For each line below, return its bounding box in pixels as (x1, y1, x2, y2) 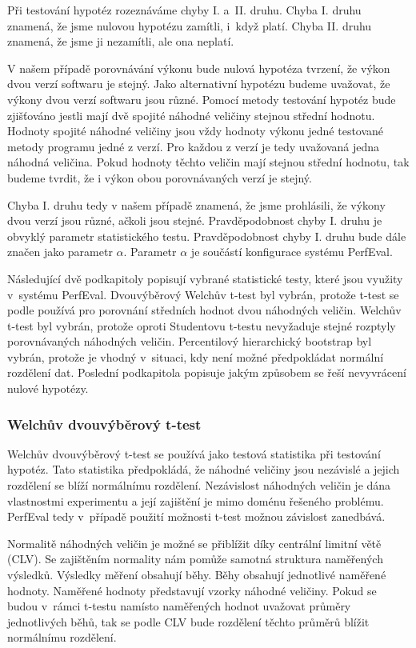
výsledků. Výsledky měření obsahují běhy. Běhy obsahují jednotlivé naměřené (7, 566, 386, 583)
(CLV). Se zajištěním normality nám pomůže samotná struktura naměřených (7, 550, 383, 567)
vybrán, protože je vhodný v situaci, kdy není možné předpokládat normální (7, 348, 384, 365)
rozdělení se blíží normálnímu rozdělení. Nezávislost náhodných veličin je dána (7, 477, 391, 494)
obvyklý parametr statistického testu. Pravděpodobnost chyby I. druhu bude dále (7, 227, 406, 244)
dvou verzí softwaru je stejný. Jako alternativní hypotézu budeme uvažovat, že (7, 75, 390, 92)
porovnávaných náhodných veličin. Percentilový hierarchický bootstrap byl (7, 333, 372, 350)
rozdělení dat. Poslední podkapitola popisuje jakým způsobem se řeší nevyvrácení (7, 364, 406, 381)
